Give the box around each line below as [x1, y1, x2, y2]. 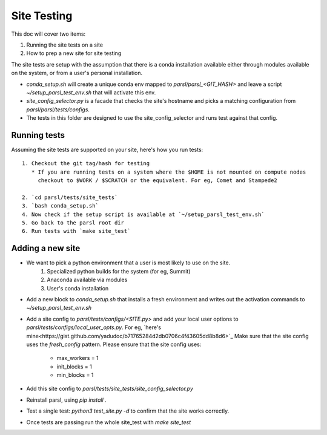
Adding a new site [11, 243, 81, 253]
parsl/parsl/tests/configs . [26, 106, 90, 113]
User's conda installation [47, 284, 109, 292]
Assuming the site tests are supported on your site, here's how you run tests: [11, 146, 203, 153]
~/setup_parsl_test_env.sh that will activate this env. [26, 88, 156, 96]
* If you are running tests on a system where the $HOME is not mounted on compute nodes [31, 168, 306, 175]
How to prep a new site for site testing [26, 50, 122, 57]
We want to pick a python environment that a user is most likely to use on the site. [26, 259, 231, 266]
